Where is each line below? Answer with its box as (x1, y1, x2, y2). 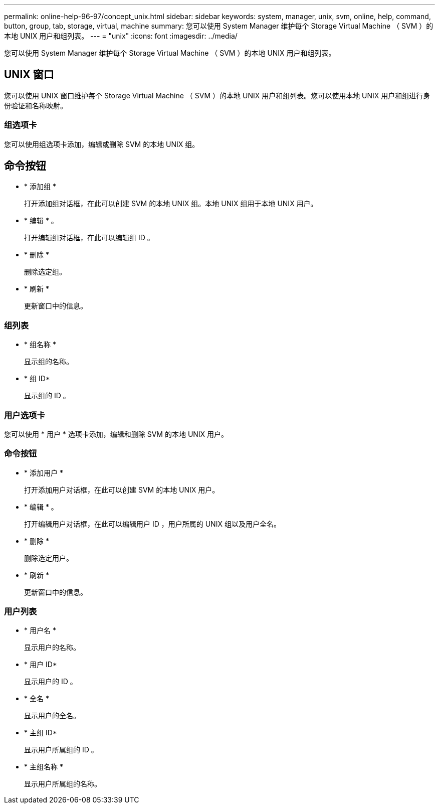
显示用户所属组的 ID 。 (24, 745, 98, 754)
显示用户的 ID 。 (24, 677, 77, 686)
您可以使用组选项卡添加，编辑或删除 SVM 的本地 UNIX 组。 (4, 139, 199, 148)
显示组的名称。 (24, 357, 73, 366)
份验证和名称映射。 (4, 101, 67, 110)
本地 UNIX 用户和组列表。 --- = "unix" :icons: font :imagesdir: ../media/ (4, 32, 238, 40)
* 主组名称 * (24, 762, 63, 771)
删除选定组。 (24, 267, 66, 276)
